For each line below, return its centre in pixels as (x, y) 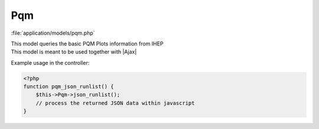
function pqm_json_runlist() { (69, 87)
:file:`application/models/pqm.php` (53, 33)
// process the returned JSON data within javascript (115, 103)
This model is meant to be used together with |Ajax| (74, 52)
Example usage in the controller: (50, 62)
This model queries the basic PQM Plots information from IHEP (87, 44)
